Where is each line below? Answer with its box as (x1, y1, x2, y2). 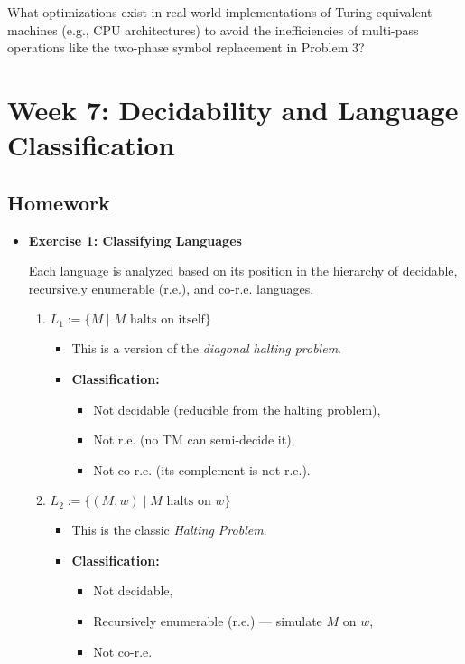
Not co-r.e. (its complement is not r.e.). (93, 460, 311, 479)
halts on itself (129, 313, 205, 327)
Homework (7, 188, 110, 216)
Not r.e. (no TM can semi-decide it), (93, 430, 295, 449)
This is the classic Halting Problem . (71, 520, 267, 539)
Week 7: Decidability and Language (7, 90, 459, 127)
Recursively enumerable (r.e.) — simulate (93, 612, 322, 631)
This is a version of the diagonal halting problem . (71, 339, 342, 358)
